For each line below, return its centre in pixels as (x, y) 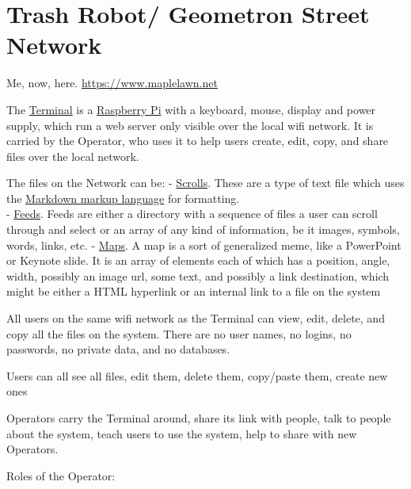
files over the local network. (73, 156)
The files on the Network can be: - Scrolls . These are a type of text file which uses (205, 183)
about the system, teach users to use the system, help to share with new (182, 433)
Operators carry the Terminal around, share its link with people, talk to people (199, 418)
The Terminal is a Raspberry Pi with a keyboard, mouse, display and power (191, 109)
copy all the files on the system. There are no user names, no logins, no (179, 333)
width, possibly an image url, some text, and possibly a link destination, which (198, 275)
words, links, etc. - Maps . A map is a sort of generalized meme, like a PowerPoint (204, 244)
